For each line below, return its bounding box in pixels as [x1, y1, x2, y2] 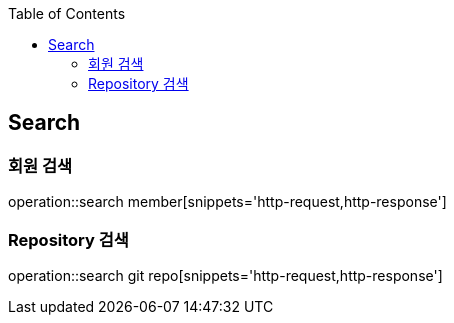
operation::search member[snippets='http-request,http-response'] [8, 193, 447, 211]
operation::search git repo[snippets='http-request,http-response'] [8, 266, 443, 284]
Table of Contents [8, 5, 126, 22]
